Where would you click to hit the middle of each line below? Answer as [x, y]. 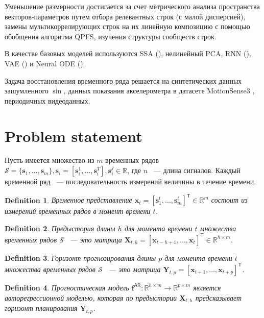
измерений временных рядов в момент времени [78, 211]
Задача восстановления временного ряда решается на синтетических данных [123, 80]
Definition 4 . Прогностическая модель [67, 287]
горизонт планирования [41, 308]
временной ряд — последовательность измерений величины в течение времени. [130, 181]
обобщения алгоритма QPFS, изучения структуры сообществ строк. [111, 36]
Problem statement [74, 136]
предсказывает [219, 297]
